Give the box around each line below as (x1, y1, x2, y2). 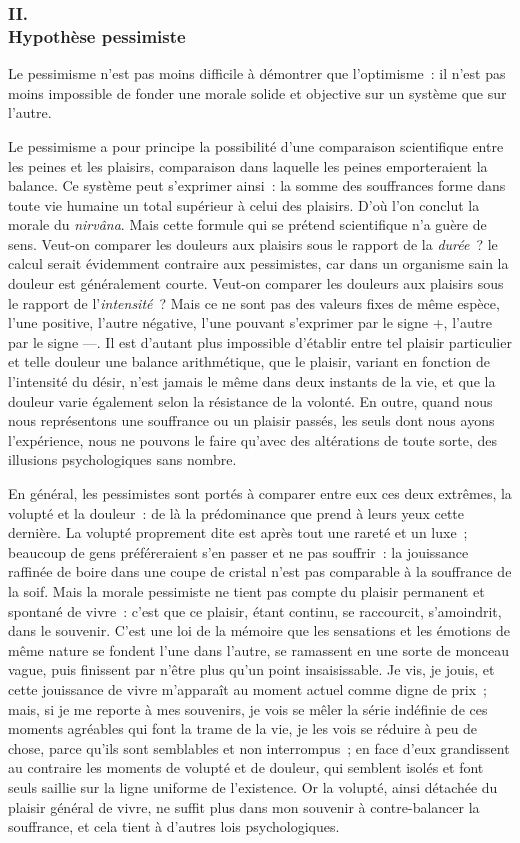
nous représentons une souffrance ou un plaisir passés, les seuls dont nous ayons (8, 410, 495, 431)
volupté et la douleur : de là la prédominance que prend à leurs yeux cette (8, 502, 465, 523)
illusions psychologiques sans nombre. (8, 449, 237, 470)
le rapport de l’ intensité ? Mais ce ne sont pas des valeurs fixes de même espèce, (8, 292, 500, 313)
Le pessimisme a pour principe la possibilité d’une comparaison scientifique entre (8, 135, 504, 156)
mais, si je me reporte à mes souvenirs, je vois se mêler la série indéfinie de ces (8, 698, 488, 719)
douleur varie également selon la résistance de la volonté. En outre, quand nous (8, 390, 493, 411)
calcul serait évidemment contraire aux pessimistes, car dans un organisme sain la (8, 253, 509, 274)
